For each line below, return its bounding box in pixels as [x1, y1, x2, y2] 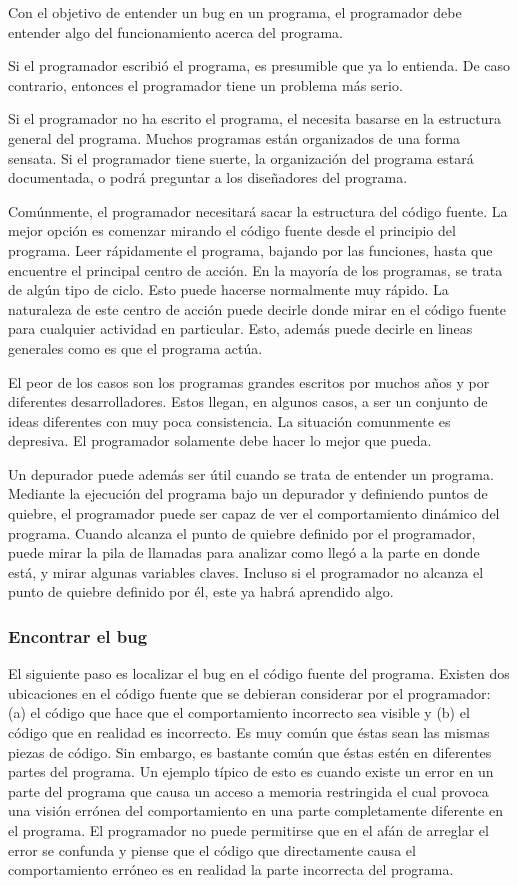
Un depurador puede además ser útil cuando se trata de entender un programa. [8, 463, 494, 484]
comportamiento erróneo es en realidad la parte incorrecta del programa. [8, 859, 454, 880]
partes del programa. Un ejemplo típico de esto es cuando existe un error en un [8, 761, 494, 782]
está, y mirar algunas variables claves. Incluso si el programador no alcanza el [8, 561, 484, 582]
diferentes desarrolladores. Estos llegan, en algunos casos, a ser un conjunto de [8, 391, 488, 412]
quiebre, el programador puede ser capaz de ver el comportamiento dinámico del [8, 503, 500, 524]
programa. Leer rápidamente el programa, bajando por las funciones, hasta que [8, 239, 493, 260]
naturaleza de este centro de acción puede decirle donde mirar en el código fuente [8, 298, 507, 319]
